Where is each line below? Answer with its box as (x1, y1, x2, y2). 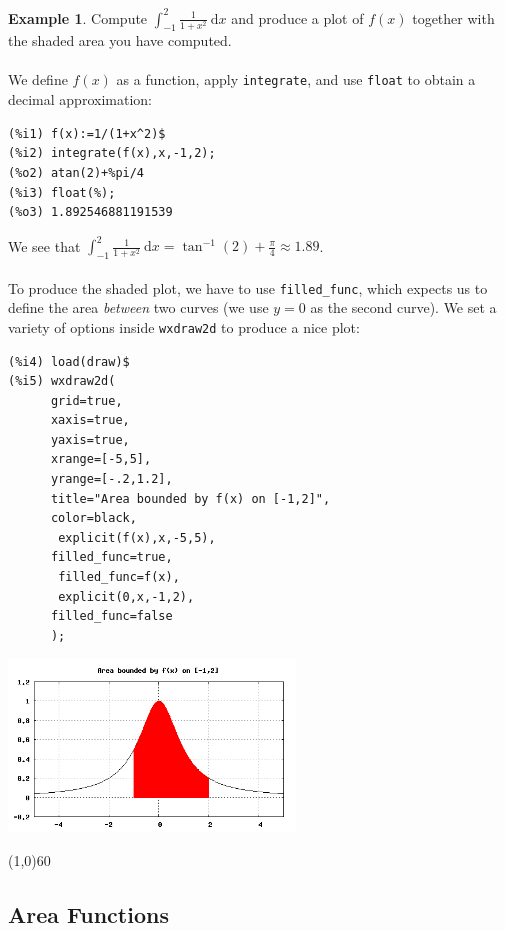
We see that (8, 235, 81, 256)
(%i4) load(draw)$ (8, 354, 130, 369)
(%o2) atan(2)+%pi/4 (8, 165, 145, 180)
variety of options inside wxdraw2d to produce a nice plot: (8, 316, 360, 337)
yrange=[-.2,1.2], (50, 472, 173, 487)
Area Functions (8, 898, 169, 929)
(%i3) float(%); (8, 185, 116, 200)
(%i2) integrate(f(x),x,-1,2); (8, 146, 216, 161)
